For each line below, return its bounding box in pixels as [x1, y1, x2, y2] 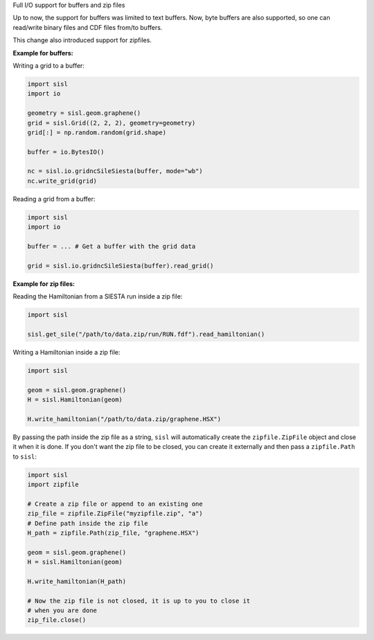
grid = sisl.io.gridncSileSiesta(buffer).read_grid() [27, 262, 214, 269]
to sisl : [12, 452, 37, 461]
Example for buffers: [12, 48, 74, 57]
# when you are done [27, 607, 97, 614]
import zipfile [27, 480, 79, 488]
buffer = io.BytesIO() [27, 148, 105, 156]
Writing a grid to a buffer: [12, 61, 84, 69]
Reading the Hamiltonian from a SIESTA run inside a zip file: [12, 292, 183, 301]
